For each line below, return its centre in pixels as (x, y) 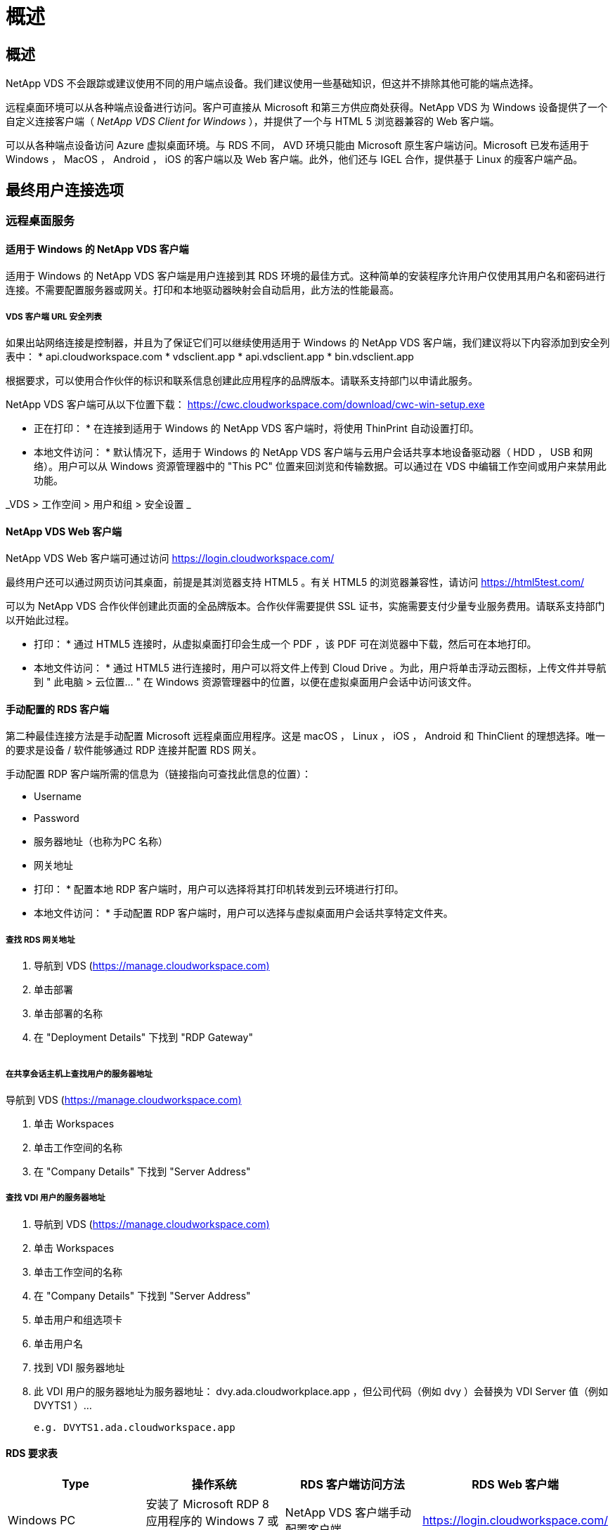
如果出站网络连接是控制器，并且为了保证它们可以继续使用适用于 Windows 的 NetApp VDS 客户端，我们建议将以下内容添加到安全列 (308, 343)
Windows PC (42, 1521)
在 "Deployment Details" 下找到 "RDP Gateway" (143, 1038)
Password (57, 818)
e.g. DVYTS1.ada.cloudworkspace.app (135, 1427)
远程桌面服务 (40, 221)
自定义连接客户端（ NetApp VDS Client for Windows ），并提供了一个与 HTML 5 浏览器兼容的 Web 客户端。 (253, 122)
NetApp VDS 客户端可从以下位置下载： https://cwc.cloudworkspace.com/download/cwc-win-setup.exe (245, 405)
